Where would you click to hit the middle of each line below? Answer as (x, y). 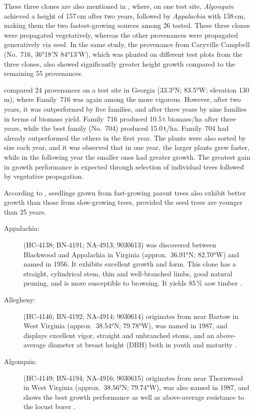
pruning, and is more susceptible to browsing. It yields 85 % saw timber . (133, 283)
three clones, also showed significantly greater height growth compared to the (120, 63)
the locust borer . (49, 406)
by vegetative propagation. (44, 176)
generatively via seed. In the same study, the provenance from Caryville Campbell (127, 44)
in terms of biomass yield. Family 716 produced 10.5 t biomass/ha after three (120, 118)
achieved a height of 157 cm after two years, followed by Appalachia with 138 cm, (125, 15)
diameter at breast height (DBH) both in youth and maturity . (142, 345)
